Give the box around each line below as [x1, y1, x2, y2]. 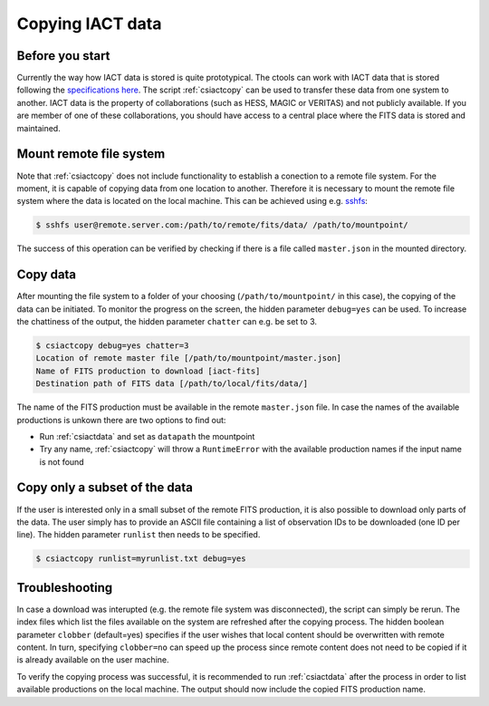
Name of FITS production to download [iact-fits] [35, 365, 261, 376]
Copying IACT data [16, 14, 162, 34]
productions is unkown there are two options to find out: [16, 414, 226, 425]
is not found [39, 456, 85, 467]
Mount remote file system [16, 146, 166, 162]
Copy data [16, 267, 77, 283]
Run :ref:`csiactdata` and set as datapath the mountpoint [39, 430, 255, 441]
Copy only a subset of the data [16, 480, 194, 496]
